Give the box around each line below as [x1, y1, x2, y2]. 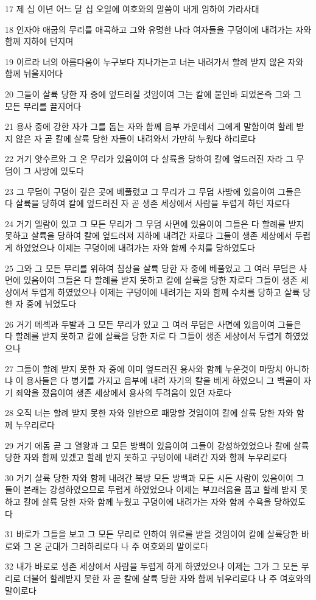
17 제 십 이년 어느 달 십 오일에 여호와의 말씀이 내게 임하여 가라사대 [5, 2, 259, 15]
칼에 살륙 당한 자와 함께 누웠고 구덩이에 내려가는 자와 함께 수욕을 [23, 495, 272, 507]
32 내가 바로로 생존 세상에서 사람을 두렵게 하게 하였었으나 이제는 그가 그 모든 [5, 560, 299, 573]
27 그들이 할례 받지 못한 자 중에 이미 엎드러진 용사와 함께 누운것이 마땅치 [5, 362, 283, 375]
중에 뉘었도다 [26, 297, 77, 310]
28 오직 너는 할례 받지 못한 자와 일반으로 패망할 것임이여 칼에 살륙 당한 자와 [5, 406, 293, 419]
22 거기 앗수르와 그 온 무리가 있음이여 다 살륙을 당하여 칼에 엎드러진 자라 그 [5, 152, 293, 165]
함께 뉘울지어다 [5, 67, 63, 80]
